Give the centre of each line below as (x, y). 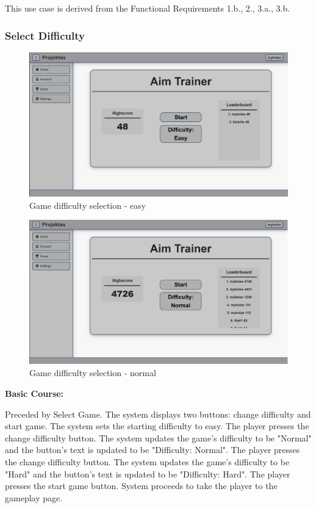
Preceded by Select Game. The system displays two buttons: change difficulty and (158, 414)
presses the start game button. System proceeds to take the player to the (141, 486)
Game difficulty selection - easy (88, 205)
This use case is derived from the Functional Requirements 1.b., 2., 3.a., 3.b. (148, 8)
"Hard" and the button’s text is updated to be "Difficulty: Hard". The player (148, 474)
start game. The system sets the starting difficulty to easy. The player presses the (157, 426)
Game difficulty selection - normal (93, 373)
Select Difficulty (45, 35)
